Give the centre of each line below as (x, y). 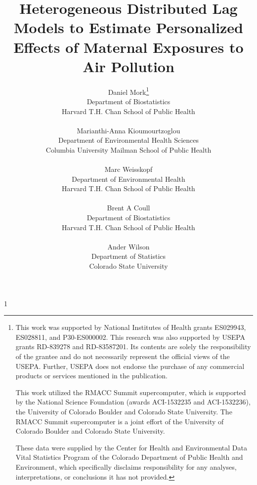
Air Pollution (128, 66)
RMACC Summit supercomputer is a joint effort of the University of (120, 421)
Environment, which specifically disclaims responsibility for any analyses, (126, 466)
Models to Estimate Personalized (128, 27)
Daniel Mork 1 (128, 91)
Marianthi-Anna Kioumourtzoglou (128, 130)
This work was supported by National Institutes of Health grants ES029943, (131, 327)
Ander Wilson (128, 246)
